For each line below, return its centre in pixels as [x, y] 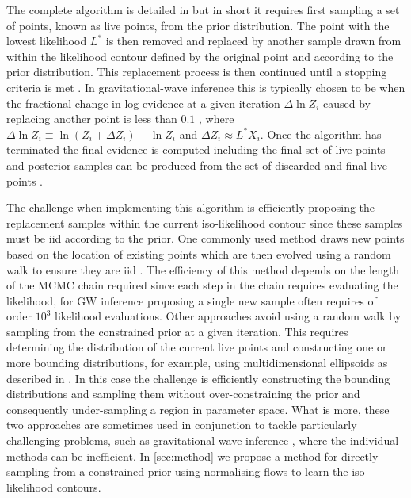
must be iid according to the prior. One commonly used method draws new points [205, 238]
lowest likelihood [47, 41]
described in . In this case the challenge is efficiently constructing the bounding [198, 378]
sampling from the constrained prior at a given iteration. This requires [177, 331]
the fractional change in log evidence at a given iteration [143, 103]
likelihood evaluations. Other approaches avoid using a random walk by [228, 316]
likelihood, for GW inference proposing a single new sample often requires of [192, 300]
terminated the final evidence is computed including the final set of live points [196, 149]
